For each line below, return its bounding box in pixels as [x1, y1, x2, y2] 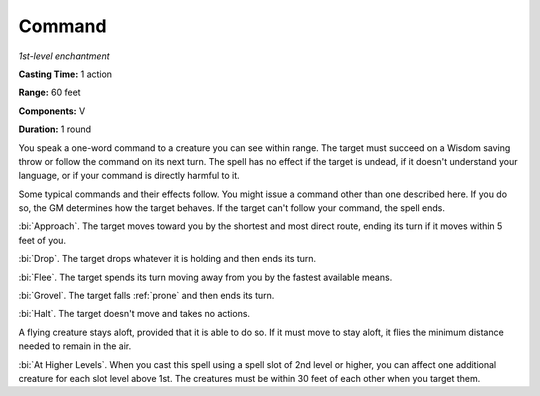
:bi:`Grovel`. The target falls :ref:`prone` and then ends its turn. [18, 290, 275, 302]
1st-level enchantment [18, 50, 110, 62]
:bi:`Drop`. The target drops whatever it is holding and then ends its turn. [18, 253, 317, 265]
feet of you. [18, 234, 67, 246]
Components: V [18, 105, 86, 117]
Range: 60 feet [18, 86, 81, 99]
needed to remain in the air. [18, 340, 132, 352]
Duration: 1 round [18, 123, 92, 135]
